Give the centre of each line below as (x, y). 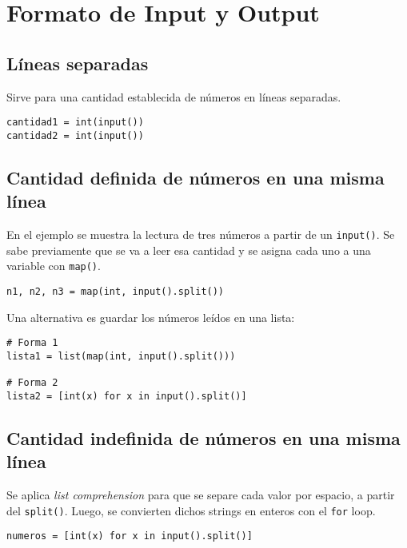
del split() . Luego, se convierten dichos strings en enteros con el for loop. (191, 510)
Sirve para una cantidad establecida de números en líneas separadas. (174, 96)
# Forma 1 (32, 343)
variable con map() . (54, 266)
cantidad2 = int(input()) (75, 135)
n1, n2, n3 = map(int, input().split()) (116, 291)
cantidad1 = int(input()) (75, 123)
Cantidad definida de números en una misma (196, 177)
